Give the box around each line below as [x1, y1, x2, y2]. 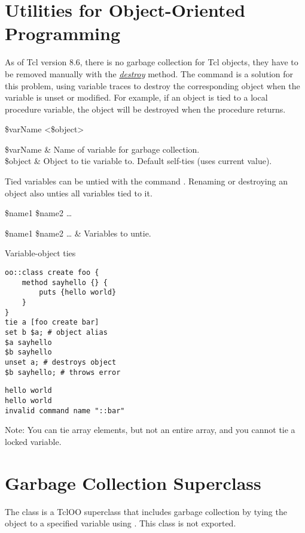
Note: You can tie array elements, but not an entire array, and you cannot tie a [5, 423, 295, 436]
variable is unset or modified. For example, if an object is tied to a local [5, 91, 268, 104]
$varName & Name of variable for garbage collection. [5, 143, 200, 155]
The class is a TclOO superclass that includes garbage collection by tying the [5, 505, 287, 517]
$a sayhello [5, 338, 52, 347]
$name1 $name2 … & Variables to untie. [5, 226, 151, 239]
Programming [5, 21, 120, 46]
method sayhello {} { [22, 278, 108, 287]
